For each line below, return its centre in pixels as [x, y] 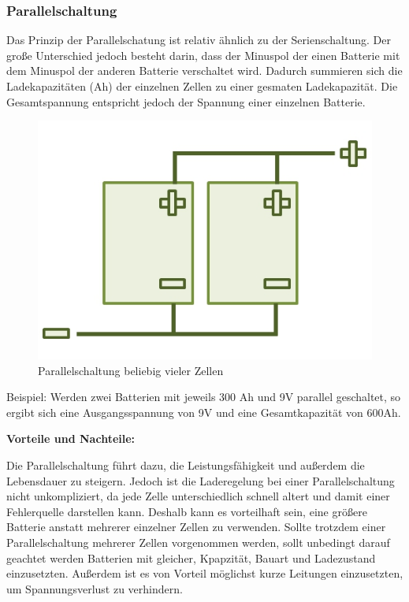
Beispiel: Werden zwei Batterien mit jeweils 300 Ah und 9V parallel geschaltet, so [204, 397]
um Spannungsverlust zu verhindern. [95, 588]
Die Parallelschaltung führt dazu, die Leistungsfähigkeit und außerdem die [186, 465]
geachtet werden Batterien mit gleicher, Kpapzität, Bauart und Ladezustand [191, 557]
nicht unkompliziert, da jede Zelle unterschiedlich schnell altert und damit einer [198, 496]
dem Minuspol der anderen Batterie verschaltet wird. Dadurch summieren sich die [204, 71]
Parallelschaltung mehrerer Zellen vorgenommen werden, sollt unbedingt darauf [198, 542]
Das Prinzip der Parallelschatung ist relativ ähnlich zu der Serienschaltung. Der [199, 40]
